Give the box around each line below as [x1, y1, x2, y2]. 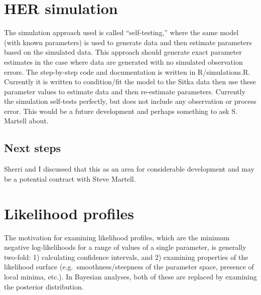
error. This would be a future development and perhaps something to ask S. [4, 105, 237, 116]
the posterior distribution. [4, 281, 84, 291]
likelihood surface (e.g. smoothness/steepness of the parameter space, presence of [4, 261, 254, 272]
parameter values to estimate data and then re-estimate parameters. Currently [4, 86, 245, 96]
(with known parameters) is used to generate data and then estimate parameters [4, 37, 252, 47]
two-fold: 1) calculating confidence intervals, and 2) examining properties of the [4, 251, 248, 262]
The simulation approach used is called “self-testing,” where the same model [4, 27, 239, 38]
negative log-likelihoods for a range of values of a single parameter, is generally [4, 242, 246, 252]
